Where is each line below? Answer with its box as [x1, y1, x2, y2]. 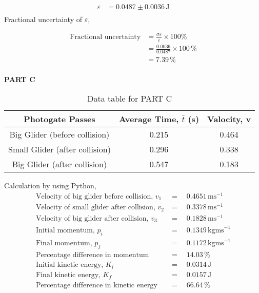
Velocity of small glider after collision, [36, 204, 155, 211]
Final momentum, [36, 240, 92, 247]
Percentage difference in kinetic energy [36, 282, 157, 289]
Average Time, [118, 113, 179, 125]
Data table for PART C [87, 92, 172, 105]
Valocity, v [207, 113, 251, 125]
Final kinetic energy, [36, 271, 101, 279]
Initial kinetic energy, [36, 261, 104, 269]
